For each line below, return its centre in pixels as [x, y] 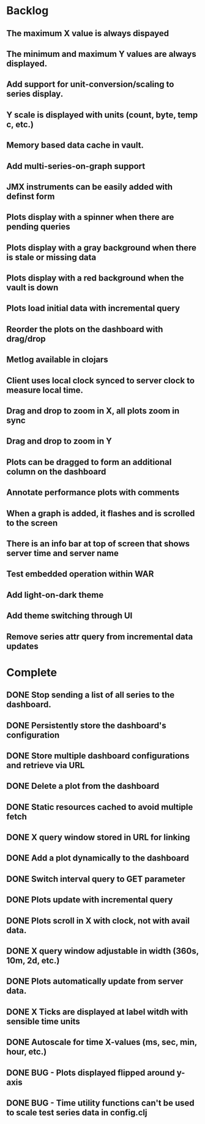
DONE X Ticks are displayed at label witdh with [97, 1012]
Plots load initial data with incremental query [93, 308]
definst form [31, 196]
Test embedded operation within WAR [80, 574]
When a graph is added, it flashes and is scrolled [101, 513]
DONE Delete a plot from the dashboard [83, 786]
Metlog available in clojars [57, 360]
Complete [32, 672]
